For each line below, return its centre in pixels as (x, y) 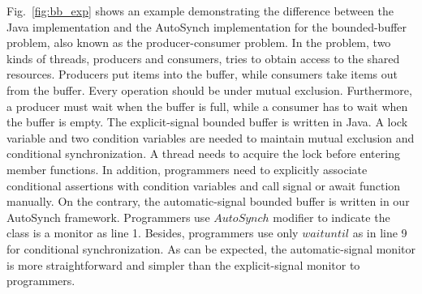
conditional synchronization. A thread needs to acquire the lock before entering (203, 153)
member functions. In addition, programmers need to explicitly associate (187, 169)
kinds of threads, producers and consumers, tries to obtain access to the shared (203, 58)
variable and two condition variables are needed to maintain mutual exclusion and (211, 137)
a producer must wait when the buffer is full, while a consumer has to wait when (207, 106)
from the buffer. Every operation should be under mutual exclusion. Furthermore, (209, 89)
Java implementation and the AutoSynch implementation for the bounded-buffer (207, 26)
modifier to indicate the (332, 217)
